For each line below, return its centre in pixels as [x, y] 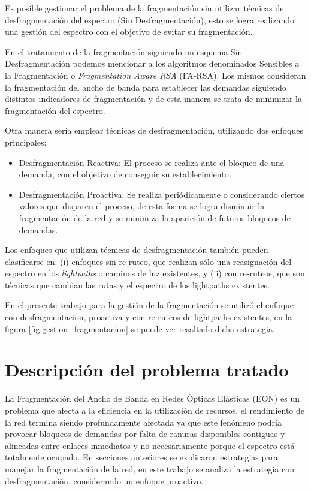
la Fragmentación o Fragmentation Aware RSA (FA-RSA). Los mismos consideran [155, 75]
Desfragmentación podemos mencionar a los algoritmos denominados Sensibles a [152, 63]
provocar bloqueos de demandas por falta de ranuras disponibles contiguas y [145, 434]
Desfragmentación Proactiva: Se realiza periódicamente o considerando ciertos [162, 194]
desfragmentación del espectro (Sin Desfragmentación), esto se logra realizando [150, 19]
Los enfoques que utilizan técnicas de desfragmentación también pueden [137, 250]
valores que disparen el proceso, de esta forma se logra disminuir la [142, 206]
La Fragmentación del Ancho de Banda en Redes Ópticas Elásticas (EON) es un [152, 398]
